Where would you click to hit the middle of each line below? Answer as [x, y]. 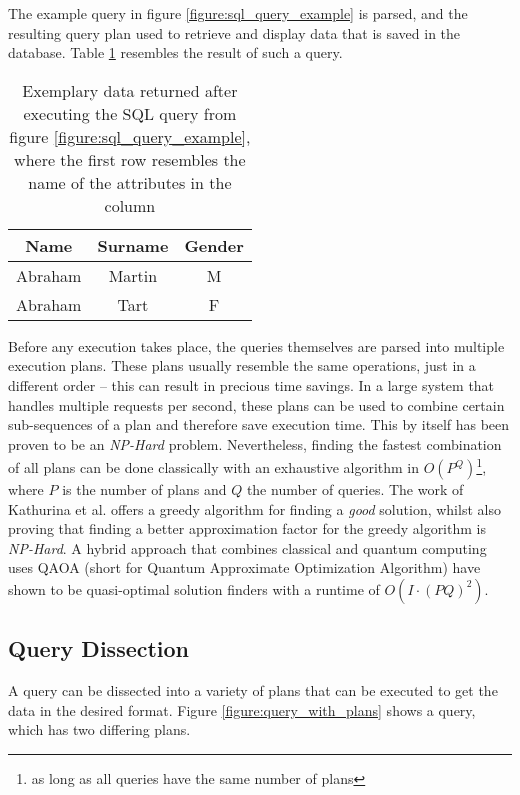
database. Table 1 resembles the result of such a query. [175, 52]
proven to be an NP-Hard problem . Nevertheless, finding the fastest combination [255, 443]
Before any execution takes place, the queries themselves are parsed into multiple [256, 345]
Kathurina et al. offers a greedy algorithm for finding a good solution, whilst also [254, 508]
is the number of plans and [144, 489]
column [130, 205]
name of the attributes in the [130, 182]
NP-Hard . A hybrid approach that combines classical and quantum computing [247, 547]
